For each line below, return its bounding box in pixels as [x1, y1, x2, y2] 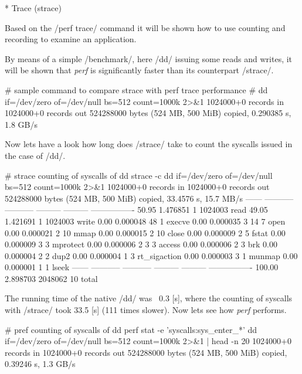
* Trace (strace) [5, 2, 62, 13]
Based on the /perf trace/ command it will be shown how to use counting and [5, 21, 286, 33]
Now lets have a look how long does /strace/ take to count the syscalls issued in [5, 138, 293, 150]
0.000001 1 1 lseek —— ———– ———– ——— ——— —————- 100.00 [5, 261, 279, 273]
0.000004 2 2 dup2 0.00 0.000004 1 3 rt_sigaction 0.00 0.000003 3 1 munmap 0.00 [5, 249, 298, 261]
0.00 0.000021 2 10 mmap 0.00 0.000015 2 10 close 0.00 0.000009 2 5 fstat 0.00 [5, 226, 286, 239]
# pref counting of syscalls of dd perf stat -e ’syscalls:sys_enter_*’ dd [5, 323, 257, 335]
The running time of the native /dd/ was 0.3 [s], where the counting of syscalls [5, 292, 293, 304]
